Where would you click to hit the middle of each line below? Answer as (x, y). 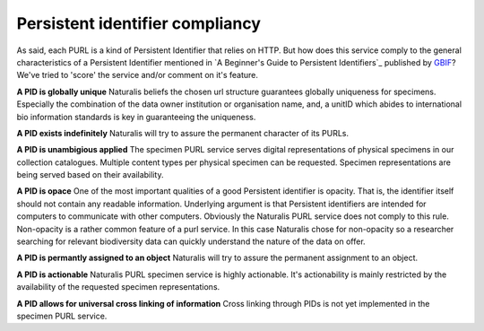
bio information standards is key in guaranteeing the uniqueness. (136, 117)
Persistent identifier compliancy (139, 23)
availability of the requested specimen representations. (118, 287)
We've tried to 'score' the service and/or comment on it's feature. (138, 75)
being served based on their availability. (90, 175)
